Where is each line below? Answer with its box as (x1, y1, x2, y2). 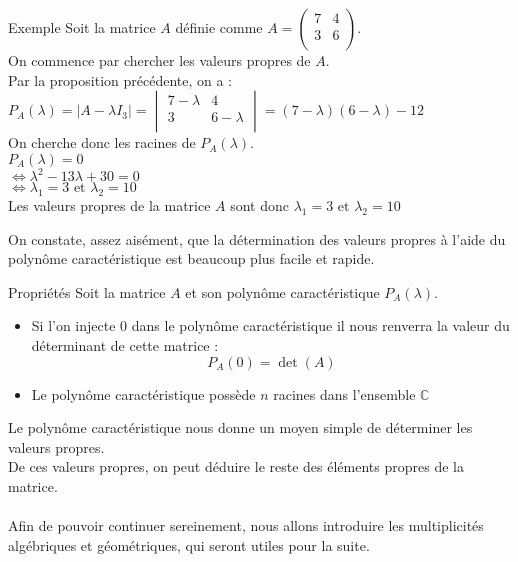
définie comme (175, 17, 263, 37)
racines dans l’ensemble (273, 383, 416, 404)
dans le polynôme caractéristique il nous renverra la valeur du (131, 315, 510, 336)
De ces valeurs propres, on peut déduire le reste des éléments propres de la (8, 456, 464, 477)
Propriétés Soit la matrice (8, 281, 166, 302)
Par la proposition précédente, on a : (8, 69, 233, 90)
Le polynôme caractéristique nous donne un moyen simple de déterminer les (8, 417, 473, 438)
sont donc (230, 195, 290, 216)
